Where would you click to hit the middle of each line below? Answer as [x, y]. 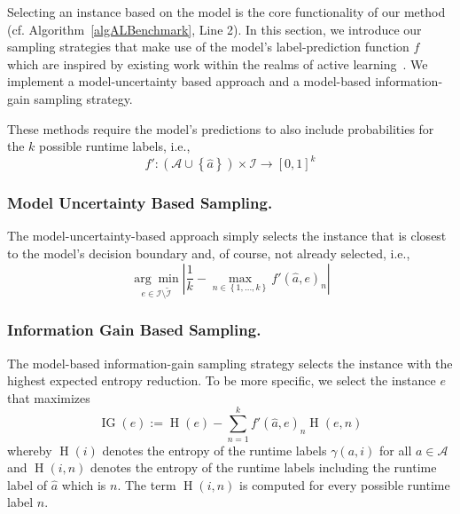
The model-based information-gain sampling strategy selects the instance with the [230, 363]
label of [27, 484]
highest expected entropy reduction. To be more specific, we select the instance [222, 380]
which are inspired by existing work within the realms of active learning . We [218, 63]
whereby [30, 450]
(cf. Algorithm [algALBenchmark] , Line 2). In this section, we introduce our [214, 29]
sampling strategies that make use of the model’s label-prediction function [208, 47]
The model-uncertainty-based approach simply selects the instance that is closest [227, 236]
